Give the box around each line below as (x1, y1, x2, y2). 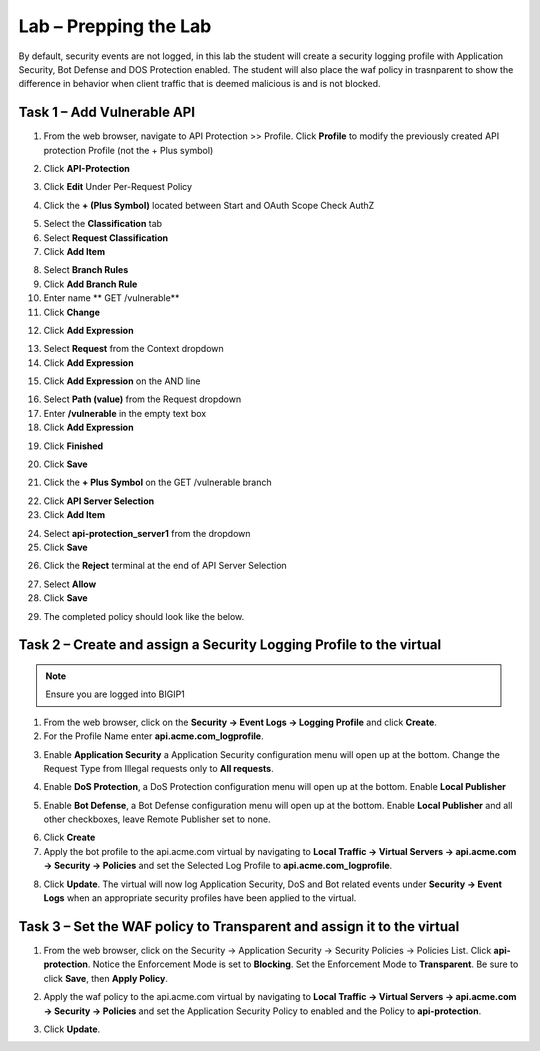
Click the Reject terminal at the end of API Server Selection (43, 560, 287, 572)
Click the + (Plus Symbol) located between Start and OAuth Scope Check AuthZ (43, 199, 375, 211)
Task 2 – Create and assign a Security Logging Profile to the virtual (18, 636, 442, 654)
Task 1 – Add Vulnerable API (18, 104, 195, 121)
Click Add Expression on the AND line (43, 375, 201, 387)
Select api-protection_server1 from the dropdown (43, 527, 251, 539)
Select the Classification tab (43, 218, 163, 230)
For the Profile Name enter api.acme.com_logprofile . (43, 730, 264, 742)
